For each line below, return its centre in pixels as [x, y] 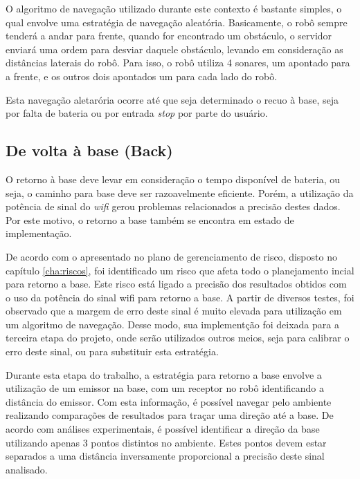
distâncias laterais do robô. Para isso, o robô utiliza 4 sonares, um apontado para [178, 63]
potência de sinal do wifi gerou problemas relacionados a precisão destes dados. [173, 206]
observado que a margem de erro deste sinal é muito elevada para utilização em [174, 311]
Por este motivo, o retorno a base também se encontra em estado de [150, 219]
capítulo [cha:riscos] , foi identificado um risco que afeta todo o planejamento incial [180, 270]
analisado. [27, 469]
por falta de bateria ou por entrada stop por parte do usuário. [137, 113]
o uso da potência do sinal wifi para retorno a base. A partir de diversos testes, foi [180, 297]
